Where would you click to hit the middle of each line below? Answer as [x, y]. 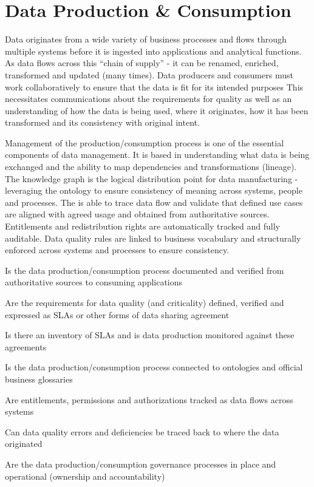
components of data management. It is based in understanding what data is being [157, 155]
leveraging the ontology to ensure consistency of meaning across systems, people [154, 190]
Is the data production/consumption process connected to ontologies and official [154, 367]
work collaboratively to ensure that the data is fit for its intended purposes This [154, 87]
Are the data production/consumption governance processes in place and [141, 464]
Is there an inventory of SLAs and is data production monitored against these [150, 335]
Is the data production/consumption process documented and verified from [145, 270]
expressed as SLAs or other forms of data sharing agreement [117, 314]
